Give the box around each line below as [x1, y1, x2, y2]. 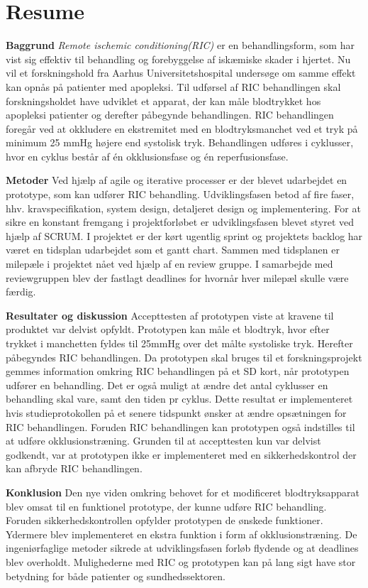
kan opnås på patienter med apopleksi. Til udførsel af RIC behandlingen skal [6, 79, 341, 94]
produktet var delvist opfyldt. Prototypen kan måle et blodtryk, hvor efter [6, 322, 330, 337]
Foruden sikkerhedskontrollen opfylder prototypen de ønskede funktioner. [6, 513, 323, 528]
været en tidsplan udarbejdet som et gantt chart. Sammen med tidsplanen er [6, 242, 340, 257]
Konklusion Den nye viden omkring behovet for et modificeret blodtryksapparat [6, 484, 360, 499]
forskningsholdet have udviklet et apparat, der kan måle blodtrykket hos [6, 93, 321, 108]
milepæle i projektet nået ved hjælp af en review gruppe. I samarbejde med [6, 256, 333, 271]
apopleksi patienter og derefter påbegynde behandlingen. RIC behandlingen [6, 107, 334, 122]
